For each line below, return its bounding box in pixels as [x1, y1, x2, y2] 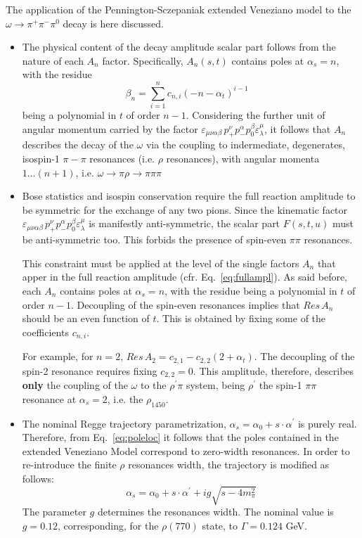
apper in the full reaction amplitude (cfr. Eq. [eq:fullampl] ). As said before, [22, 269, 348, 284]
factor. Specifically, [102, 53, 183, 68]
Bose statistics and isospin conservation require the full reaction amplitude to [22, 188, 356, 203]
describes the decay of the [22, 137, 134, 152]
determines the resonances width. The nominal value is [97, 504, 334, 519]
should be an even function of [22, 311, 150, 326]
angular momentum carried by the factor [22, 121, 198, 136]
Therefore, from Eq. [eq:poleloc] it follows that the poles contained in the [22, 430, 339, 444]
